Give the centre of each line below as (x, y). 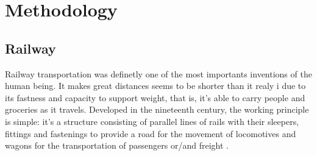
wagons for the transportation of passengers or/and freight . (117, 145)
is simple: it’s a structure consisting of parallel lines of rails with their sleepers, (152, 121)
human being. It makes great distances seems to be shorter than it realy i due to (155, 86)
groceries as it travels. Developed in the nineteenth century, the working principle (157, 109)
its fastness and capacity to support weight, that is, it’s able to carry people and (155, 97)
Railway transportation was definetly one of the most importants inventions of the (158, 73)
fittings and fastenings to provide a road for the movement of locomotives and (151, 133)
